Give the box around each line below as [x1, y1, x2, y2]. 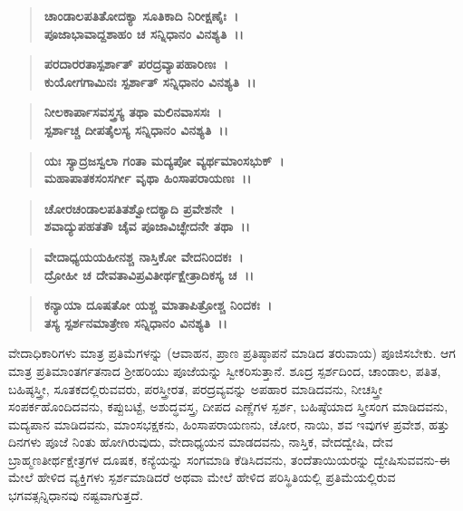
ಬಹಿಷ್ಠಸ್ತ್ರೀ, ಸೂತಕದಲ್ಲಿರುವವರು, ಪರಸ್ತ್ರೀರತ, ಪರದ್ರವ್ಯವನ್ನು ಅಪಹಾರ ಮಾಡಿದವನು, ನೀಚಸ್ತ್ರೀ [8, 379, 383, 398]
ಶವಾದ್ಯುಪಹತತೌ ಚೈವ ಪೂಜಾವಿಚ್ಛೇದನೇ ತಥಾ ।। [43, 217, 250, 236]
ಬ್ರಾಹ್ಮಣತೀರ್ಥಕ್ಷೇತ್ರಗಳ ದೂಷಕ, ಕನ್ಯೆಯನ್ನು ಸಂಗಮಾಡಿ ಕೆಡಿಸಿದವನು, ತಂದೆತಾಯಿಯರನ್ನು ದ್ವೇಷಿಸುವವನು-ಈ [8, 449, 450, 468]
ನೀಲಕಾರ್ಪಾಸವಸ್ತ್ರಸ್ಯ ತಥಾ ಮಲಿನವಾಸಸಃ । [43, 102, 222, 121]
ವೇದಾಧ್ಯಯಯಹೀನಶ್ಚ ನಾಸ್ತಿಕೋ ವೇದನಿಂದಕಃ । [43, 246, 244, 265]
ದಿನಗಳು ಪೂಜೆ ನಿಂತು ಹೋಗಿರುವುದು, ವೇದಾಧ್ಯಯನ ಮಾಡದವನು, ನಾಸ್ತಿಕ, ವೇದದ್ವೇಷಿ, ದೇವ [8, 432, 393, 451]
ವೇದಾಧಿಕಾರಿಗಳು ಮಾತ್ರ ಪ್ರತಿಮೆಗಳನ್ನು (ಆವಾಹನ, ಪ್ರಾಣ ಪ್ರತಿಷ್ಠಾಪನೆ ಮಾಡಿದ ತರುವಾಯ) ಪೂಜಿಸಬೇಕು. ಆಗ [8, 343, 456, 362]
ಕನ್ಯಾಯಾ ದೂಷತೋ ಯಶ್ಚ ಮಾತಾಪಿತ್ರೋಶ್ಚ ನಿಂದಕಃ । [43, 295, 273, 314]
